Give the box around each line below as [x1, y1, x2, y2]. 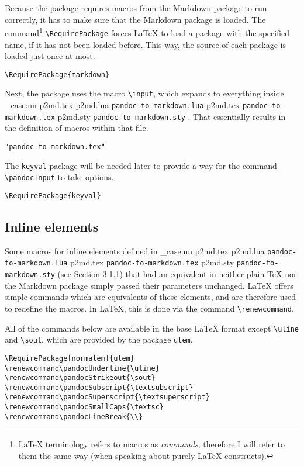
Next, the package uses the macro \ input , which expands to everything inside [5, 87, 284, 99]
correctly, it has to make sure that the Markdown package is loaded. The [5, 13, 266, 25]
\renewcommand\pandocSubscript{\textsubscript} [5, 383, 194, 392]
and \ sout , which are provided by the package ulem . [5, 333, 193, 346]
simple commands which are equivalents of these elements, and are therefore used [5, 291, 296, 303]
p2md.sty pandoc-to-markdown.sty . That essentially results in [57, 110, 286, 122]
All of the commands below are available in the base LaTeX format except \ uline [5, 322, 299, 334]
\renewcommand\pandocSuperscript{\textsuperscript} [5, 393, 210, 402]
